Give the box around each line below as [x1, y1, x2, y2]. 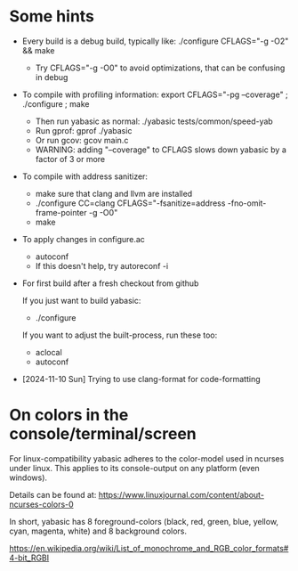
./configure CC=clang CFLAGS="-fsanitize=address [35, 198, 226, 208]
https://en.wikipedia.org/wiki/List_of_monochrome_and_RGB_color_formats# [9, 542, 289, 553]
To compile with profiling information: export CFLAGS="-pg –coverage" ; [21, 89, 289, 100]
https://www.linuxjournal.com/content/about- [98, 489, 265, 500]
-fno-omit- [227, 198, 267, 208]
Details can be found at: [9, 489, 97, 500]
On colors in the [9, 405, 129, 425]
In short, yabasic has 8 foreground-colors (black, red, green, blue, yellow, [9, 516, 278, 526]
